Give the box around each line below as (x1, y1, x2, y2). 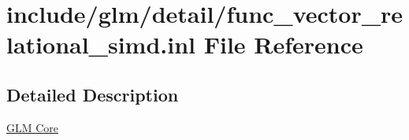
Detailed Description (6, 82, 179, 106)
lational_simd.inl (6, 28, 195, 61)
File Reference (203, 28, 363, 61)
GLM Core (6, 119, 59, 135)
